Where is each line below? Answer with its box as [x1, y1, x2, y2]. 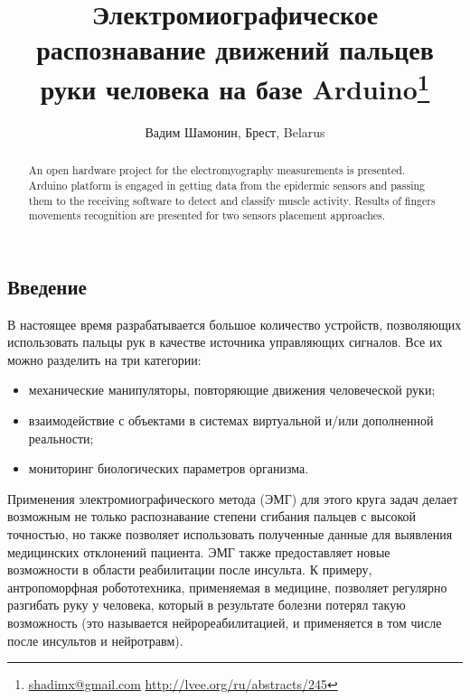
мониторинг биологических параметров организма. [28, 459, 309, 478]
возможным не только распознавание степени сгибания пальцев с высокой [7, 507, 416, 526]
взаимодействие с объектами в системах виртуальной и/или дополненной [28, 411, 434, 430]
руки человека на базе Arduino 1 [40, 66, 430, 107]
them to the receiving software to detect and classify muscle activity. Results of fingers [28, 192, 436, 208]
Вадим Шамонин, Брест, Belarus [145, 122, 325, 141]
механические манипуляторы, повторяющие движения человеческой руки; [28, 380, 436, 399]
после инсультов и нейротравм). [7, 630, 183, 649]
